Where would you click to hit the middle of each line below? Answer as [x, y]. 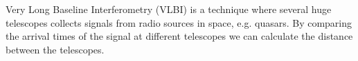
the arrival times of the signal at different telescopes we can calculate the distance [179, 36]
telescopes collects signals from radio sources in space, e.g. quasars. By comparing [179, 22]
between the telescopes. [55, 49]
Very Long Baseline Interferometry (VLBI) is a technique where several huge [169, 9]
